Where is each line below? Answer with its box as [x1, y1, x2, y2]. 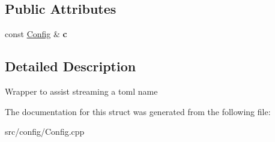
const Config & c [5, 28, 67, 40]
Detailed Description [5, 57, 136, 75]
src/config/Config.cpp [5, 125, 85, 138]
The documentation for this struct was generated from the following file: [5, 105, 271, 117]
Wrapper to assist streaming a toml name [5, 85, 158, 97]
